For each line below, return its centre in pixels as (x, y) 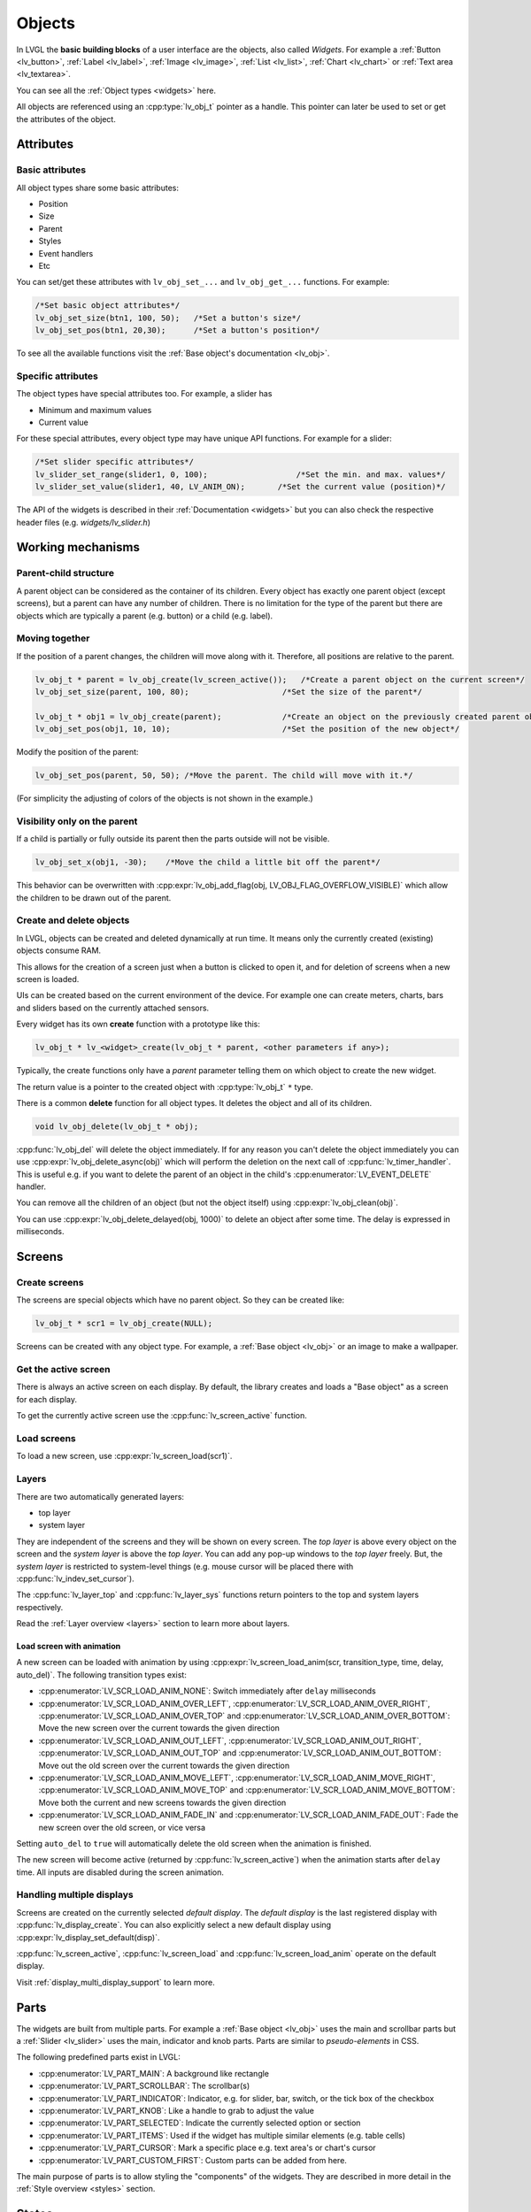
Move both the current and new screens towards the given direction (162, 1802)
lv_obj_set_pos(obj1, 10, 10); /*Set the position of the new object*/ (247, 729)
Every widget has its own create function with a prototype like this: (138, 1024)
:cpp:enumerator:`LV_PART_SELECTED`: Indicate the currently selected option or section (200, 2123)
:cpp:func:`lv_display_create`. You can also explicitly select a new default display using (174, 1925)
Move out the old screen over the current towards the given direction (164, 1765)
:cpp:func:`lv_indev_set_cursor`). (75, 1578)
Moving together (53, 639)
